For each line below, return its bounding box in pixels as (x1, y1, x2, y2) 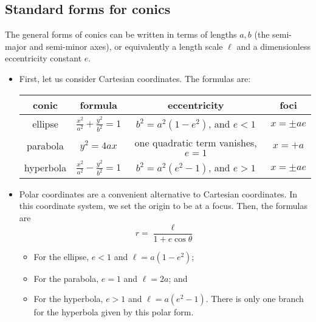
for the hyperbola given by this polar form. (33, 306, 194, 318)
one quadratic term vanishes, (134, 135, 257, 149)
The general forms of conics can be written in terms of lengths (5, 28, 237, 41)
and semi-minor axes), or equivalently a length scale (29, 39, 223, 52)
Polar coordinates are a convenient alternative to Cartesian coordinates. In (19, 187, 298, 200)
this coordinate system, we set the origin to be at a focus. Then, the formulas (19, 199, 308, 212)
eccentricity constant (5, 52, 82, 64)
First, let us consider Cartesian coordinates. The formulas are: (19, 72, 251, 84)
